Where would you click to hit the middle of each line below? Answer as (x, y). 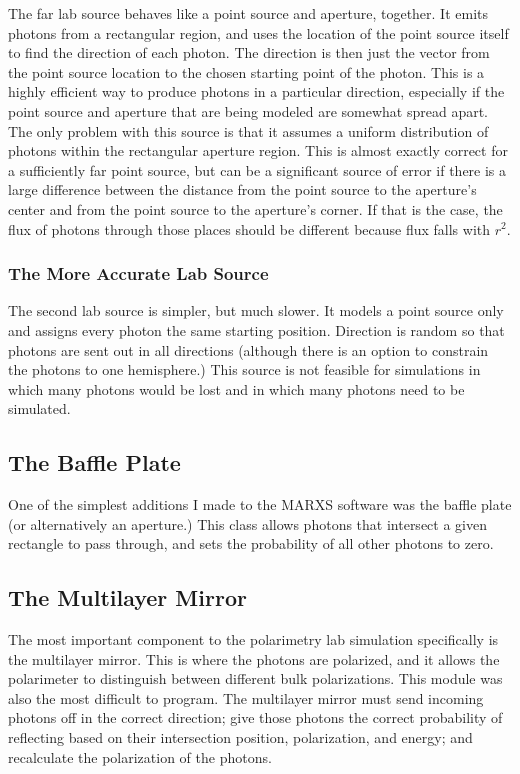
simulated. (39, 408)
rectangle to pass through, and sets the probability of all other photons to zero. (251, 543)
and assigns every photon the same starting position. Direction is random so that (256, 329)
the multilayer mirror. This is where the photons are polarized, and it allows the (254, 658)
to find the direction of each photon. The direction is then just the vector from (249, 52)
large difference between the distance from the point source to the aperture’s (242, 189)
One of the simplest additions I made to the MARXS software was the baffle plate (260, 504)
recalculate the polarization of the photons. (140, 756)
